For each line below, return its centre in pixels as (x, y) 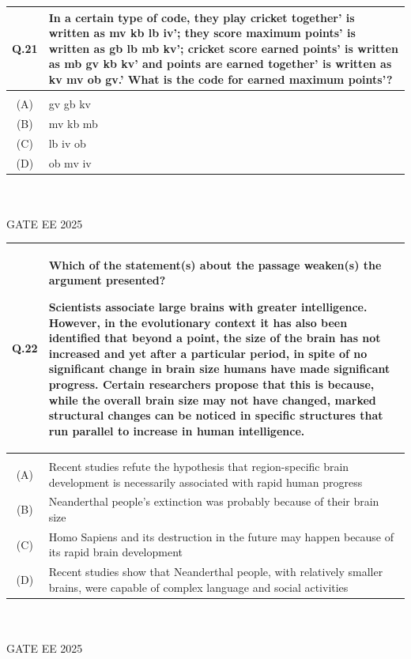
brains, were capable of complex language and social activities (198, 587)
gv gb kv (70, 103)
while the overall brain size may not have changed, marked (212, 399)
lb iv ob (67, 143)
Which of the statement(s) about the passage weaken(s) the (215, 264)
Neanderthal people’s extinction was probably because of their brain (214, 501)
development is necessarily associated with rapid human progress (205, 482)
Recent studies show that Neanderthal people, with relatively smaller (216, 572)
